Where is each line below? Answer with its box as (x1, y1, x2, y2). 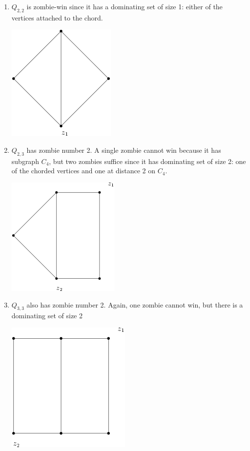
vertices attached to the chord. (11, 12, 103, 22)
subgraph (11, 156, 39, 166)
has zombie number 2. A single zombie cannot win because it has (26, 144, 221, 155)
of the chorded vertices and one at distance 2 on (11, 165, 156, 176)
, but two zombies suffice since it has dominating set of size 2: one (49, 156, 246, 166)
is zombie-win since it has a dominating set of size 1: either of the (26, 1, 223, 11)
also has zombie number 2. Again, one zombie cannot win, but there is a (26, 299, 243, 309)
